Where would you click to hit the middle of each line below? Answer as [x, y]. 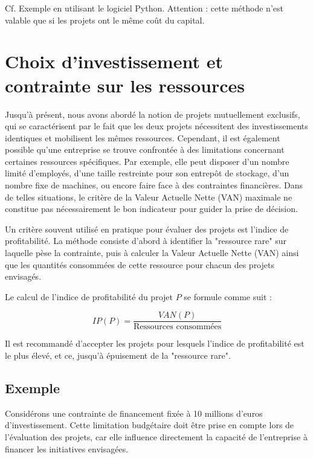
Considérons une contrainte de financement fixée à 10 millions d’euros [134, 413]
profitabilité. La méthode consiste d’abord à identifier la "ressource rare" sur [146, 241]
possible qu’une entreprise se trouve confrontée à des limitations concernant [145, 149]
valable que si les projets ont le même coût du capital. [105, 20]
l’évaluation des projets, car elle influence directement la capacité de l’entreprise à [156, 437]
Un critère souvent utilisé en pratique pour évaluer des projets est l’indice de [147, 229]
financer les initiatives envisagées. [67, 448]
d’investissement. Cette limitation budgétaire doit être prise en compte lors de [150, 425]
